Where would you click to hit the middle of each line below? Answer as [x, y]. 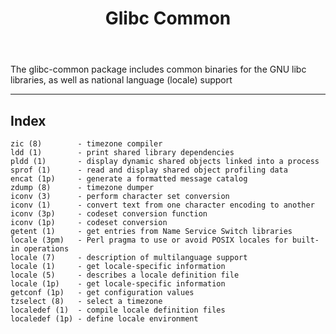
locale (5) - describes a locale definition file [125, 275]
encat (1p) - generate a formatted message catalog [129, 179]
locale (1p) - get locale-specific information [118, 284]
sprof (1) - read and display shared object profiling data [149, 170]
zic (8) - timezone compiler [86, 144]
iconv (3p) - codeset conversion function [109, 214]
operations [46, 249]
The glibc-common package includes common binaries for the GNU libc [158, 69]
